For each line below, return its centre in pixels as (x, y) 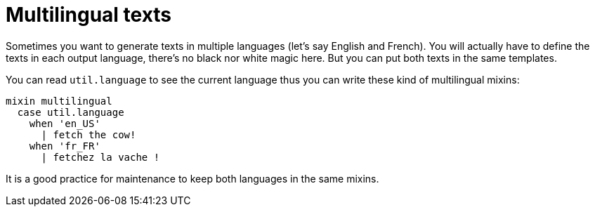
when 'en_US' (65, 123)
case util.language (71, 112)
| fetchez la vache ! (100, 157)
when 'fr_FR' (65, 146)
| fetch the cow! (89, 134)
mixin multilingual (59, 101)
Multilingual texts (89, 15)
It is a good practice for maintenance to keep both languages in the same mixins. (192, 178)
